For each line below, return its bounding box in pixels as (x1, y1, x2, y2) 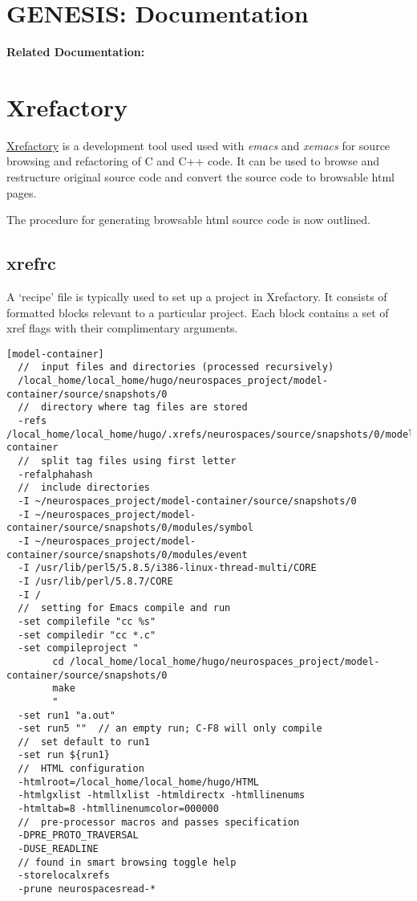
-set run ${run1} (18, 749, 110, 761)
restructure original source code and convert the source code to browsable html (6, 169, 395, 185)
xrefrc (6, 251, 56, 275)
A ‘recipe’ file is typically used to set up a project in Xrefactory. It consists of (6, 288, 387, 305)
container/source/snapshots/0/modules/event (6, 548, 248, 561)
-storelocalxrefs (18, 870, 110, 882)
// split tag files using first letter (18, 455, 237, 467)
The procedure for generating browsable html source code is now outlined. (6, 211, 370, 228)
